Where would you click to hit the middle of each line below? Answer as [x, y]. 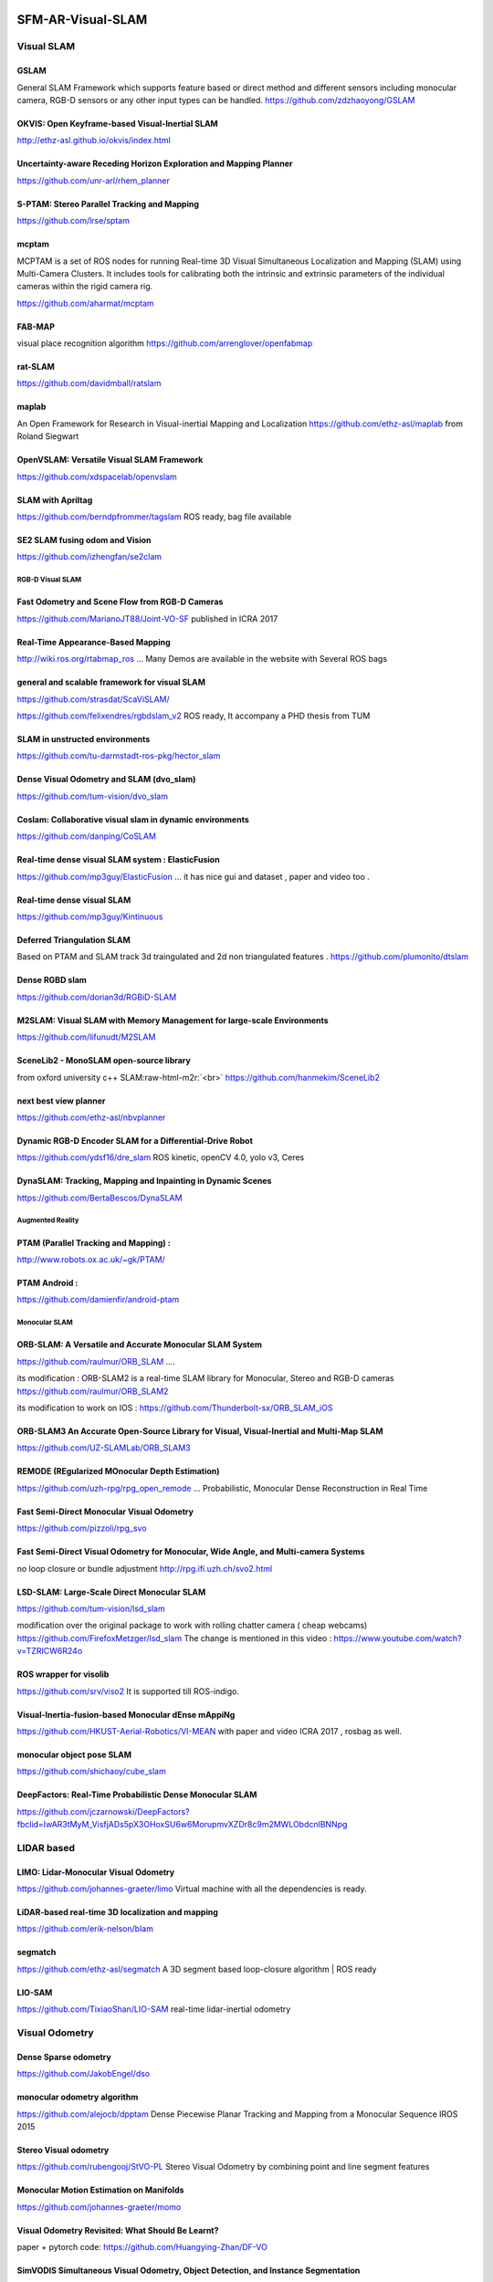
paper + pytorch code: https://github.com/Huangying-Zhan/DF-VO [142, 2247]
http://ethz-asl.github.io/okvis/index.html [94, 141]
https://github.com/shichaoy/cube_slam [91, 1772]
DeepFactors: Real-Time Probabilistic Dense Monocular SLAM [137, 1795]
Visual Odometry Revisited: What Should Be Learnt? [118, 2230]
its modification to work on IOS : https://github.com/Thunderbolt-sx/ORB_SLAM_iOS [175, 1408]
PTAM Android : [47, 1283]
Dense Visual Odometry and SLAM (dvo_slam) [106, 780]
